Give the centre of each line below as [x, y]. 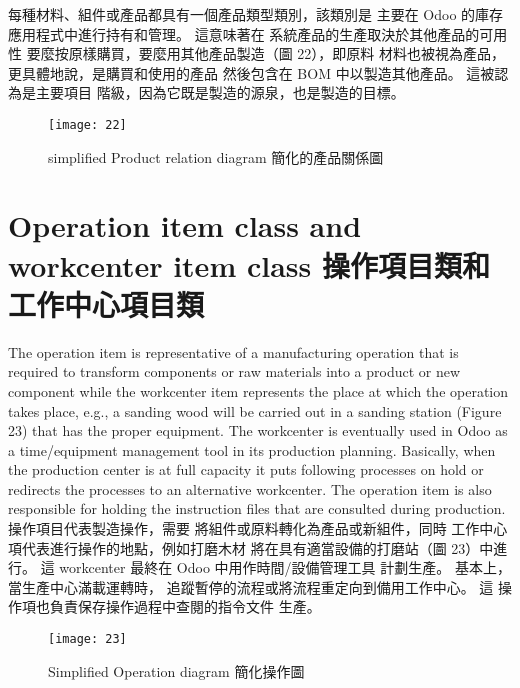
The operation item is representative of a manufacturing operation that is [233, 351]
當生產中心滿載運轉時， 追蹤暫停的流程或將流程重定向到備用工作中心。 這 [251, 586]
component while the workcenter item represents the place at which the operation [258, 390]
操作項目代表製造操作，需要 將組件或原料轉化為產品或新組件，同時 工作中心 [258, 528]
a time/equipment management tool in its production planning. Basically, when [252, 449]
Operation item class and [185, 225]
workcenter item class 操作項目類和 [249, 264]
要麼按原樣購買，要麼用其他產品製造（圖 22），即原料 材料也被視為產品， [265, 53]
